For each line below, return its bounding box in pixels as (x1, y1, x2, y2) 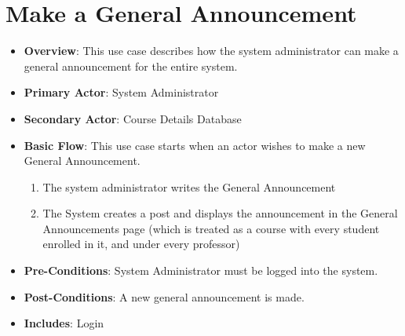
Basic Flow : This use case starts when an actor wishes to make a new (24, 137, 366, 153)
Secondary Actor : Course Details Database (24, 110, 242, 126)
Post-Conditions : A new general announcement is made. (24, 288, 305, 305)
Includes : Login (24, 315, 104, 331)
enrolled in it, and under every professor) (42, 236, 240, 252)
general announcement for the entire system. (24, 57, 238, 74)
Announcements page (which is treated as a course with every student (42, 220, 380, 236)
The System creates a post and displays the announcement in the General (42, 205, 398, 221)
